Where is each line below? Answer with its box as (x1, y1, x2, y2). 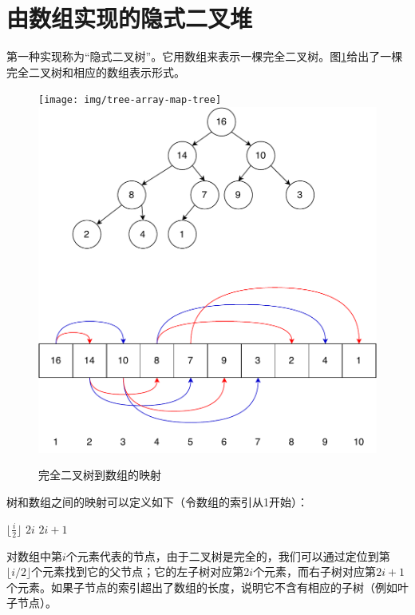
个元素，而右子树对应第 (253, 563, 377, 580)
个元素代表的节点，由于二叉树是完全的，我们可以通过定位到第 (65, 547, 390, 564)
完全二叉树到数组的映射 (38, 466, 161, 483)
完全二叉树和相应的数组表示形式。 (6, 63, 185, 80)
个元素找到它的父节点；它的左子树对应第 (31, 563, 244, 580)
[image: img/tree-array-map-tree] (38, 94, 222, 106)
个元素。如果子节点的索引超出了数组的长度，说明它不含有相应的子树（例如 (6, 578, 397, 595)
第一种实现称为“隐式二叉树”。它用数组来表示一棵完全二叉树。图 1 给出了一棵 (6, 48, 403, 65)
